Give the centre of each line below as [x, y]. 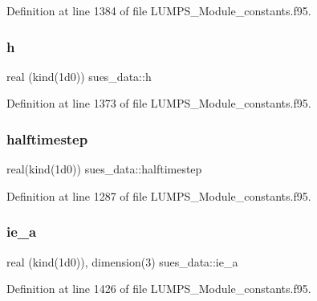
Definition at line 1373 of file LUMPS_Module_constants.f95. [159, 103]
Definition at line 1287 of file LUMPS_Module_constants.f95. [159, 195]
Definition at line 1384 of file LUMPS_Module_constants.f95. [159, 10]
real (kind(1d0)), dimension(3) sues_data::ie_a [122, 261]
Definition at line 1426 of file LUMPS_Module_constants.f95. [159, 289]
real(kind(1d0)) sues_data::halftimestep [104, 169]
